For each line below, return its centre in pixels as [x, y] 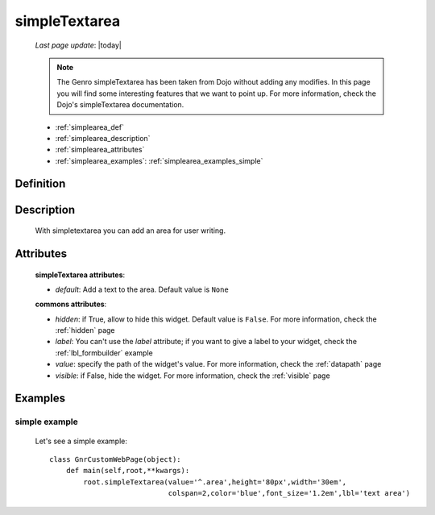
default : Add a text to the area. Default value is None [142, 289]
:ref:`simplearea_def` [90, 127]
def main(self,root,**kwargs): [128, 471]
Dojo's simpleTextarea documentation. [120, 105]
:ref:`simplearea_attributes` [100, 150]
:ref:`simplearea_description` [103, 138]
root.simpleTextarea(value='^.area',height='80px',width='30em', [215, 482]
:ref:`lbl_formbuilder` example [104, 353]
